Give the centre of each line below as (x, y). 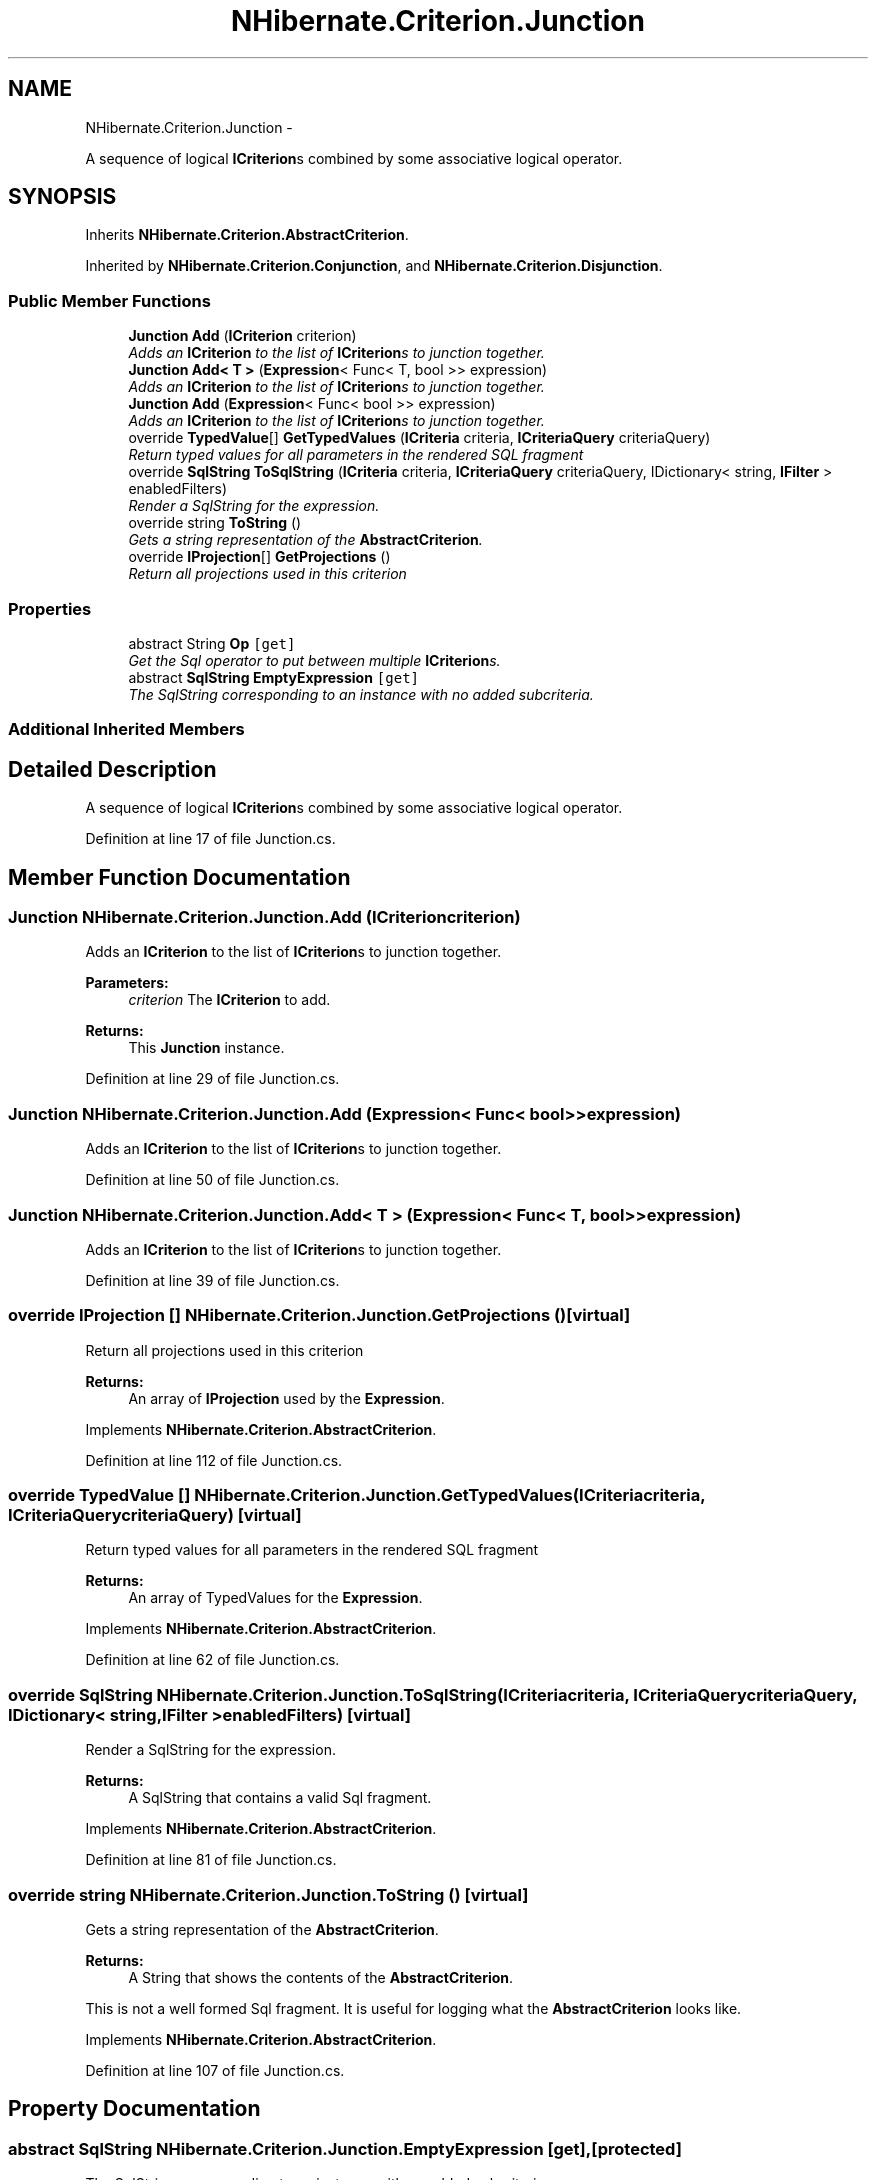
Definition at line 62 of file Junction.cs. (212, 1660)
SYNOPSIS (62, 197)
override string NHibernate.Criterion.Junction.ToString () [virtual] (268, 1894)
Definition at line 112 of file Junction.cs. (214, 1460)
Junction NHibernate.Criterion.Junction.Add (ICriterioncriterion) (264, 917)
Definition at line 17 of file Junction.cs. (210, 839)
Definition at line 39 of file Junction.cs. (212, 1280)
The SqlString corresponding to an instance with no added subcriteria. (361, 694)
